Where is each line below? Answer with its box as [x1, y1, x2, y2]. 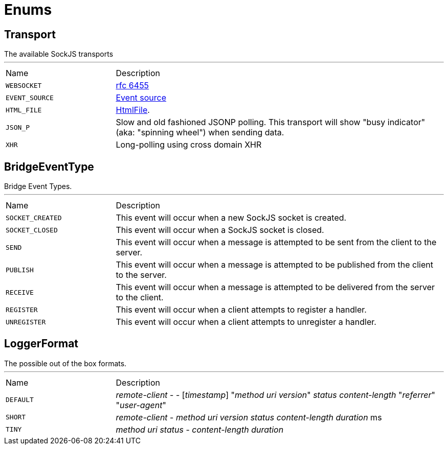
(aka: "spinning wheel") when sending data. [116, 127, 284, 138]
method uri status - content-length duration [116, 424, 284, 435]
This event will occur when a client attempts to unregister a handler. [116, 317, 376, 327]
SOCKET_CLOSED [6, 226, 58, 234]
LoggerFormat [4, 337, 79, 350]
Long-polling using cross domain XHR [116, 139, 262, 150]
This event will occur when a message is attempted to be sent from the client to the [116, 237, 437, 248]
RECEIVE [6, 288, 34, 296]
